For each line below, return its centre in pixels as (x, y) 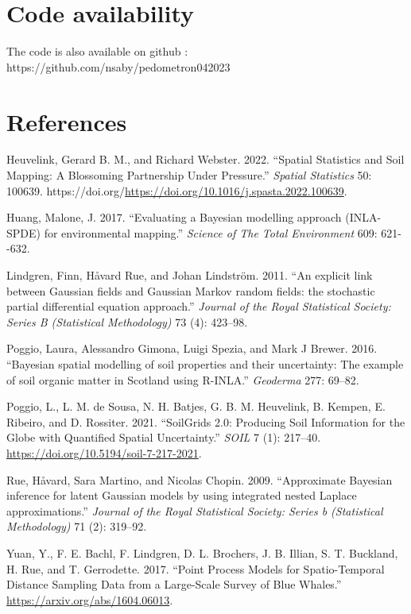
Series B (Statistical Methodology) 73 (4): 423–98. (127, 321)
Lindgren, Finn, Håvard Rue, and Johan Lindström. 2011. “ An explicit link (190, 275)
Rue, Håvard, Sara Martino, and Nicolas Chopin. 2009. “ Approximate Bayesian (200, 479)
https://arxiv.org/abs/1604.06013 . (90, 599)
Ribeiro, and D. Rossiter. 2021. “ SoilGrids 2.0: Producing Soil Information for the (206, 421)
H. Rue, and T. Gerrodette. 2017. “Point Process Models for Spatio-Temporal (196, 568)
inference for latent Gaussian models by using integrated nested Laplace (182, 495)
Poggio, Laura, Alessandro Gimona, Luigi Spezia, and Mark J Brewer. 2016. (192, 348)
